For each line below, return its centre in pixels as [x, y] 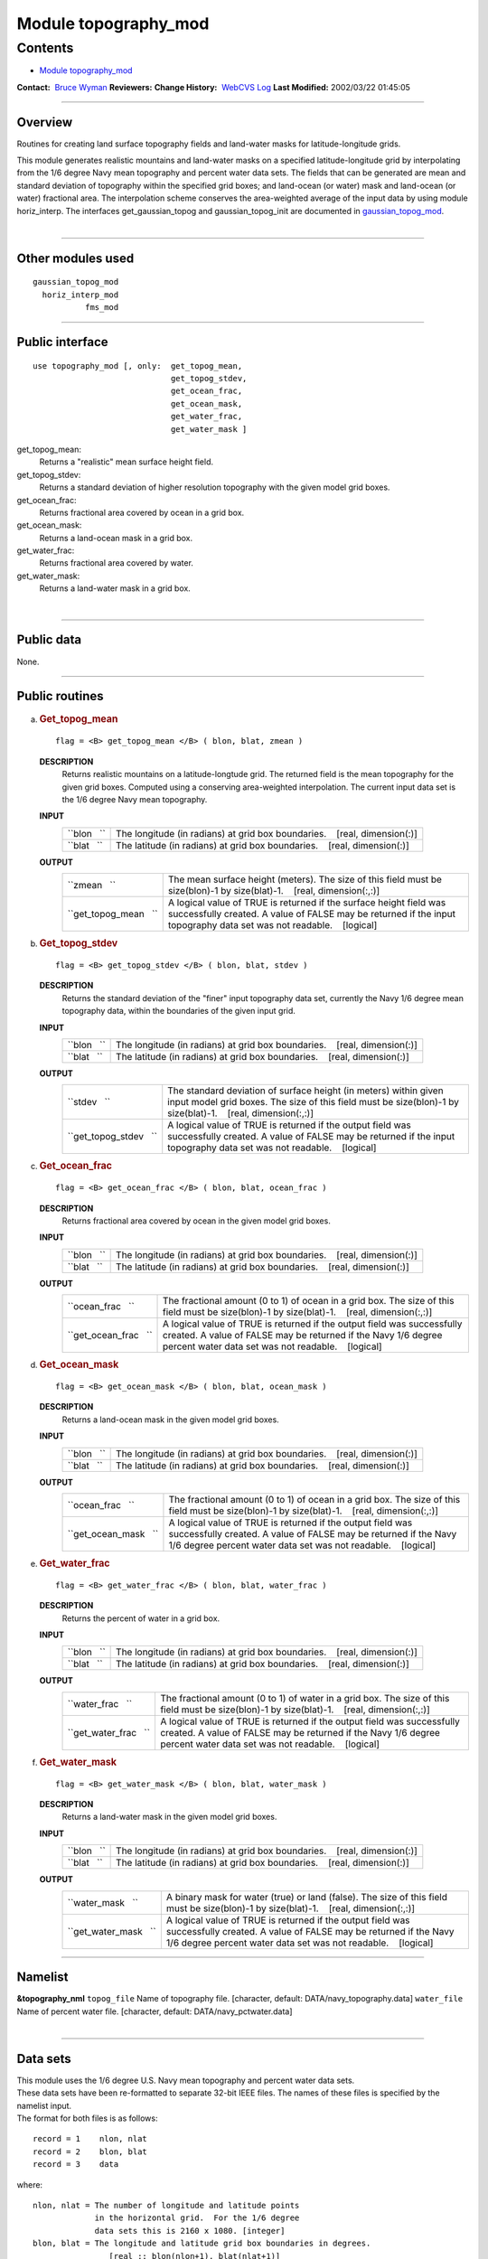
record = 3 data [76, 2165]
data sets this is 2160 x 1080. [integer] [190, 2231]
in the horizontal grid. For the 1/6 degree [197, 2218]
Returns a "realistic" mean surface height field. [127, 462]
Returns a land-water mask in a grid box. [115, 588]
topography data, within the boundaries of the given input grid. [178, 1011]
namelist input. [44, 2105]
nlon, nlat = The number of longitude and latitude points [166, 2205]
